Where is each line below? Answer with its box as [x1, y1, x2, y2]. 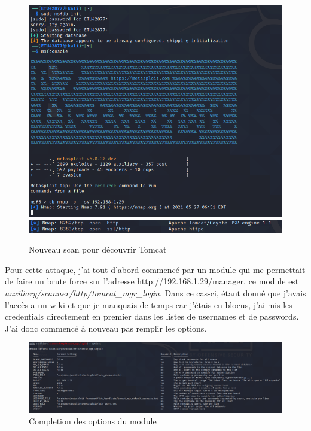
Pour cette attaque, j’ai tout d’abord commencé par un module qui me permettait [5, 263, 306, 275]
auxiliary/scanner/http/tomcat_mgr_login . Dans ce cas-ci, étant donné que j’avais [5, 286, 306, 299]
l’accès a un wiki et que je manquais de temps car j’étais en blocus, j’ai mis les [5, 298, 292, 311]
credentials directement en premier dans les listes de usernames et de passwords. [5, 310, 299, 323]
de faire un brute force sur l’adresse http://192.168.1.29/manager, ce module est [5, 275, 299, 287]
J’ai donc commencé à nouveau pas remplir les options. [5, 321, 207, 334]
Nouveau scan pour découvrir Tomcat [29, 243, 167, 256]
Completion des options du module [29, 415, 157, 427]
